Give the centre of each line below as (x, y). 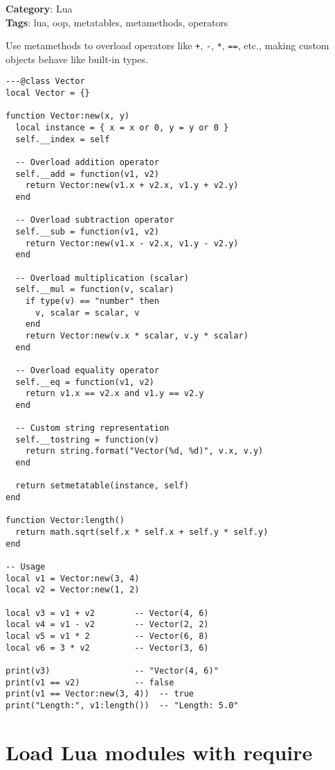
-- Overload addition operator (87, 163)
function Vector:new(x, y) (67, 116)
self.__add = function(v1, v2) (87, 174)
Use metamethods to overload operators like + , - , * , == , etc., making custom (167, 45)
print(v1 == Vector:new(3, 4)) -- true (100, 694)
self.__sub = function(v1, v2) (87, 231)
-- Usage (26, 567)
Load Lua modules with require (159, 752)
